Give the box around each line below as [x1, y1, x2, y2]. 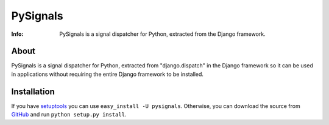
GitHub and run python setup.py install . [11, 111, 127, 118]
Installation [11, 86, 55, 96]
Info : [11, 30, 24, 38]
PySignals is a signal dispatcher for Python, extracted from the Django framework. [59, 30, 266, 38]
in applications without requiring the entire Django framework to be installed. [11, 70, 204, 78]
